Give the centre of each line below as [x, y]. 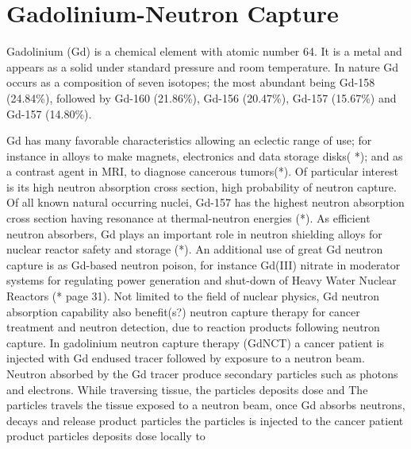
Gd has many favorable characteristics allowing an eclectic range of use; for [189, 140]
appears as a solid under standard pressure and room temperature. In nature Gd [203, 66]
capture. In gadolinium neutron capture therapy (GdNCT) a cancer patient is [196, 342]
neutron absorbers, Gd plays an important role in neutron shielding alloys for [194, 233]
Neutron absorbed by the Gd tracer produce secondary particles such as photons [202, 374]
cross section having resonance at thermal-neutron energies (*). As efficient [188, 218]
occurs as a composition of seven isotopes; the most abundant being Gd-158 [191, 82]
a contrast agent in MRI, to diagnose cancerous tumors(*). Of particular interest [202, 171]
